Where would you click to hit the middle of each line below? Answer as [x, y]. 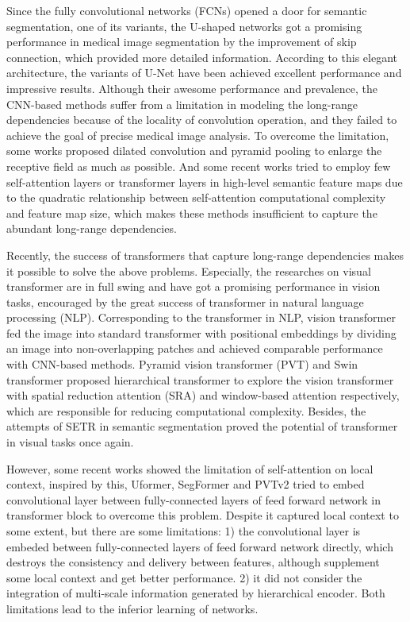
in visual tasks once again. [70, 442]
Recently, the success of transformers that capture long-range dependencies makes [205, 255]
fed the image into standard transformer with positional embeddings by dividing [201, 332]
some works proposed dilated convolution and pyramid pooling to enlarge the [194, 151]
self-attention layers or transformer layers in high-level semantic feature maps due [205, 182]
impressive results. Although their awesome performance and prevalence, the [192, 88]
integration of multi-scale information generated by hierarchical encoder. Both [196, 593]
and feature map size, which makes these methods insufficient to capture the [192, 212]
